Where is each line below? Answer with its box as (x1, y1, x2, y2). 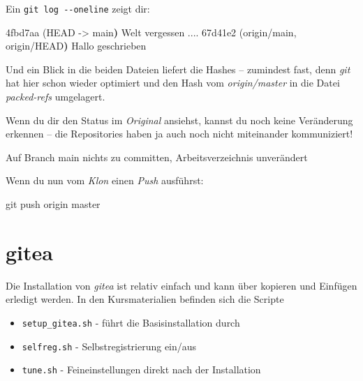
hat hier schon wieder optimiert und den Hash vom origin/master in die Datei (6, 75, 340, 90)
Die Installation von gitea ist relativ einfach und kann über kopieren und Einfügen (6, 278, 357, 292)
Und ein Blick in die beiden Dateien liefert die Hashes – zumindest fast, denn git (6, 61, 350, 76)
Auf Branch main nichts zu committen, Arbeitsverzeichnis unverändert (6, 149, 308, 164)
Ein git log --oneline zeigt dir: (6, 1, 150, 15)
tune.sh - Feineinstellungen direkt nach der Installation (22, 362, 261, 377)
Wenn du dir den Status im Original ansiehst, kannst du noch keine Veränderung (6, 112, 353, 127)
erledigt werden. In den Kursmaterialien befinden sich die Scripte (6, 292, 284, 306)
